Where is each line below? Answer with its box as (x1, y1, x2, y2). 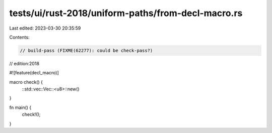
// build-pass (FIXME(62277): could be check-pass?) (20, 48, 153, 53)
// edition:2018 (9, 60, 40, 66)
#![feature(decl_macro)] (9, 70, 59, 76)
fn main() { (9, 104, 32, 110)
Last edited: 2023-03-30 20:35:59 (9, 25, 81, 31)
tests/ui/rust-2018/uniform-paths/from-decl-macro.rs (9, 8, 243, 19)
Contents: (9, 34, 30, 40)
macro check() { (9, 79, 43, 85)
